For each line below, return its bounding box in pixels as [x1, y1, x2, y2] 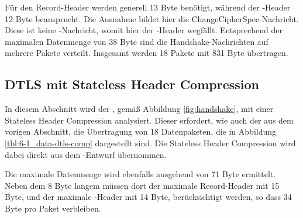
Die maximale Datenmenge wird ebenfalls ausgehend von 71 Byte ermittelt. [5, 168, 276, 180]
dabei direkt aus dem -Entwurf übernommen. [5, 148, 167, 160]
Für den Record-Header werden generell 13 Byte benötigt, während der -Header [5, 1, 291, 13]
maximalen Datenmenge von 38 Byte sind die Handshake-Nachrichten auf [5, 35, 268, 47]
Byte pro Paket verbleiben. [5, 202, 101, 214]
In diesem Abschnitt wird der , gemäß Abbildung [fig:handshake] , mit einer [5, 103, 274, 115]
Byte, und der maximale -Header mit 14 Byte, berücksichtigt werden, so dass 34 [5, 191, 292, 203]
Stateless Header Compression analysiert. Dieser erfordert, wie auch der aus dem [5, 114, 294, 126]
